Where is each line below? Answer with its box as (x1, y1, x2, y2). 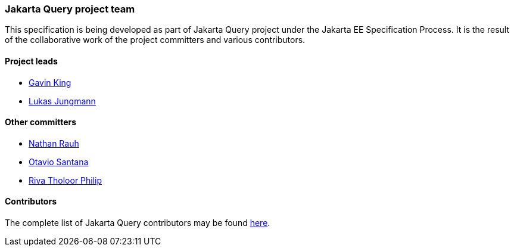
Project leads (5, 55, 58, 66)
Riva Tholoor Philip (29, 175, 102, 185)
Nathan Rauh (29, 138, 79, 148)
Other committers (5, 117, 77, 128)
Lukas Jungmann (29, 95, 96, 106)
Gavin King (29, 77, 71, 88)
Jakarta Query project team (5, 3, 135, 15)
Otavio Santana (29, 156, 89, 167)
